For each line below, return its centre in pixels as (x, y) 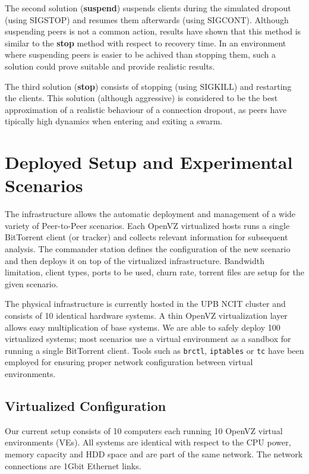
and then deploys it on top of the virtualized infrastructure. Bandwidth (135, 260)
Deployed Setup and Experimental (149, 162)
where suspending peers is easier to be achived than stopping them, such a (141, 54)
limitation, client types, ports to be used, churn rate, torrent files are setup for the (154, 272)
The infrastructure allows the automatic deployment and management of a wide (150, 214)
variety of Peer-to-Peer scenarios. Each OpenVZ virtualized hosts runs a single (147, 225)
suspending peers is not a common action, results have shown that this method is (153, 31)
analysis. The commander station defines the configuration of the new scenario (148, 249)
